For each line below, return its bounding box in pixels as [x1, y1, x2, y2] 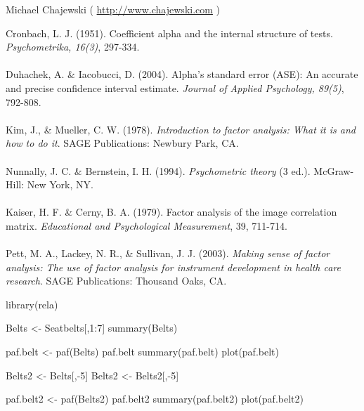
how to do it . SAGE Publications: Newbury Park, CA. [6, 136, 239, 150]
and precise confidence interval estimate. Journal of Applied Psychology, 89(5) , [6, 80, 344, 95]
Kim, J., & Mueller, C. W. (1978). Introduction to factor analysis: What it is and [6, 122, 356, 136]
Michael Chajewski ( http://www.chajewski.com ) [6, 2, 221, 16]
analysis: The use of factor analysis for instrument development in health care [6, 259, 342, 274]
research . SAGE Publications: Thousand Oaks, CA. [6, 273, 227, 288]
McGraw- [313, 163, 354, 178]
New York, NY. [27, 177, 93, 192]
